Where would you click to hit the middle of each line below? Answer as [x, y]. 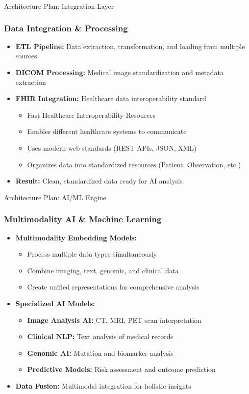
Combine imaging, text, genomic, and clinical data [103, 270]
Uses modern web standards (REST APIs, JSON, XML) [112, 147]
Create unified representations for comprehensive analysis [113, 287]
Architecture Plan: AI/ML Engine [55, 197]
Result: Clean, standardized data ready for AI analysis [99, 181]
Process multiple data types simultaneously [92, 254]
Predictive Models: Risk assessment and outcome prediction [121, 369]
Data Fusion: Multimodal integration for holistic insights [103, 385]
